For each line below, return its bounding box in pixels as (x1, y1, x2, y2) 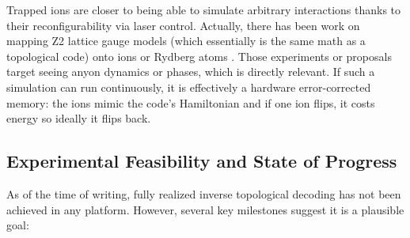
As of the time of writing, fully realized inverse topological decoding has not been (6, 185, 401, 202)
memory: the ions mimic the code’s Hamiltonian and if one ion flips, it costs (6, 94, 375, 111)
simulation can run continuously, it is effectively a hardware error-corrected (6, 78, 371, 95)
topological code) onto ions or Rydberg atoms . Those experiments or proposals (6, 47, 392, 64)
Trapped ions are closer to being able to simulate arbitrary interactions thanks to (6, 2, 401, 17)
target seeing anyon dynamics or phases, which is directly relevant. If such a (6, 63, 375, 80)
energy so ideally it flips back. (6, 110, 151, 127)
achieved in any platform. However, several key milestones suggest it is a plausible (6, 201, 404, 217)
